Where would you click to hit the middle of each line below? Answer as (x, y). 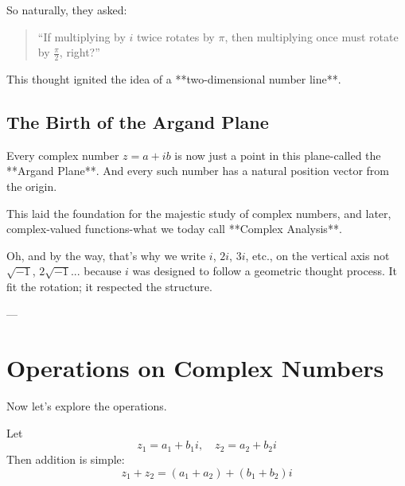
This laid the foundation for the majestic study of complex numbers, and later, (199, 213)
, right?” (80, 52)
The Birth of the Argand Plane (138, 122)
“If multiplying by (82, 36)
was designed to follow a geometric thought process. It (265, 271)
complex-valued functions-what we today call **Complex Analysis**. (174, 229)
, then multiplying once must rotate (312, 36)
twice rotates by (176, 36)
